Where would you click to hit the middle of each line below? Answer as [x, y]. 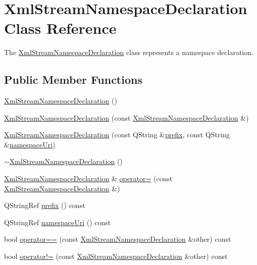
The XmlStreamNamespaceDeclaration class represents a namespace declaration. [129, 52]
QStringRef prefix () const [45, 205]
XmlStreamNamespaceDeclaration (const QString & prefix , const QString [117, 135]
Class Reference [60, 28]
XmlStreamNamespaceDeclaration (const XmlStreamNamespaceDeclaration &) [126, 117]
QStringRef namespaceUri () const [58, 222]
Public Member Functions [73, 79]
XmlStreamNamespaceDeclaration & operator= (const [88, 178]
